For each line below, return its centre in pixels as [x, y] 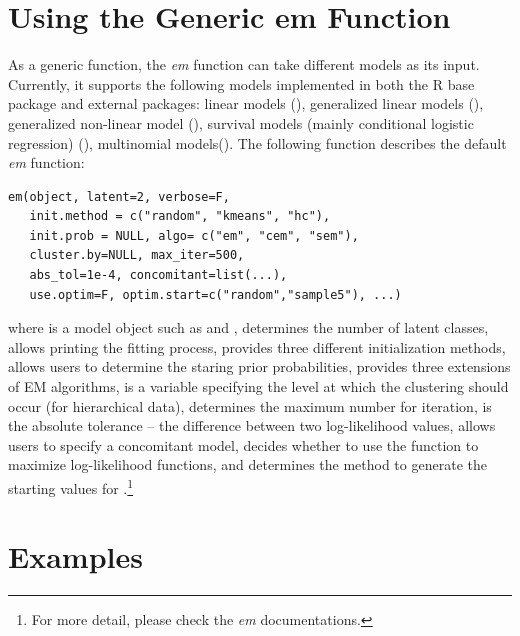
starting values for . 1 [71, 486]
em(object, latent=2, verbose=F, [119, 196]
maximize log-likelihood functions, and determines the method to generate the [247, 464]
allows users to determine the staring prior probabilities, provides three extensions [259, 366]
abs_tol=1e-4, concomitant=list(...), [158, 275]
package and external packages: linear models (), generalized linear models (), [246, 103]
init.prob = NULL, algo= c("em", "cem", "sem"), [194, 235]
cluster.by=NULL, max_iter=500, [137, 255]
